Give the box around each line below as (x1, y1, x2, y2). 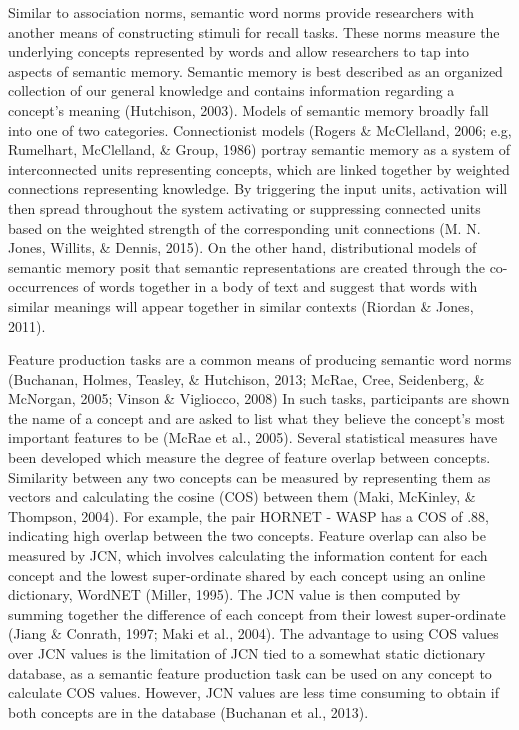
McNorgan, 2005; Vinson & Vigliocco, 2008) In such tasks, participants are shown (8, 388, 510, 409)
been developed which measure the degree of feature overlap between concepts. (8, 447, 491, 468)
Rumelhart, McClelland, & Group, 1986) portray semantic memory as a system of (8, 139, 511, 160)
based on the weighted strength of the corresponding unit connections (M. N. (8, 217, 481, 238)
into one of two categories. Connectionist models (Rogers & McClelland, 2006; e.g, (8, 119, 512, 140)
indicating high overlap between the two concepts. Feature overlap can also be (8, 525, 487, 546)
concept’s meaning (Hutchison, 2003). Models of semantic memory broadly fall (8, 99, 489, 120)
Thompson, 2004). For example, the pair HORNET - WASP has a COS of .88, (8, 505, 489, 526)
